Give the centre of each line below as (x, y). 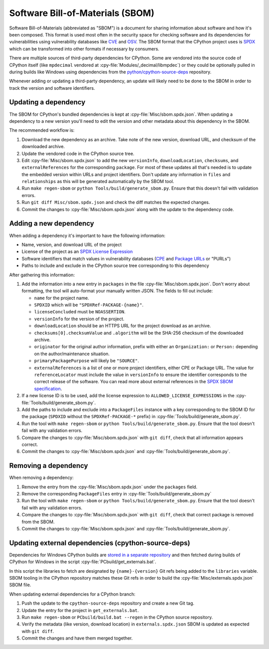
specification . (48, 389)
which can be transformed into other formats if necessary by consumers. (84, 49)
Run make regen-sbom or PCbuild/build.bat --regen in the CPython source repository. (117, 617)
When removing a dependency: (42, 478)
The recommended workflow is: (42, 130)
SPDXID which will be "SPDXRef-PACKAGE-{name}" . (89, 305)
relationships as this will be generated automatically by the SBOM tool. (98, 182)
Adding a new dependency (52, 224)
